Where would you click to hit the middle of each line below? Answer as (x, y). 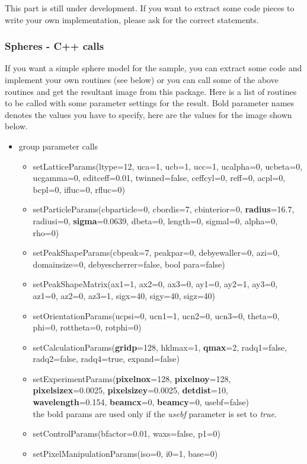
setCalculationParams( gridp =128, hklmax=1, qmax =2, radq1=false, (160, 347)
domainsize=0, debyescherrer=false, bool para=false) (129, 264)
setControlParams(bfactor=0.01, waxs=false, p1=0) (127, 433)
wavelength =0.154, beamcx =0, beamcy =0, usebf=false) (141, 402)
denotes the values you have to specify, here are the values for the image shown (148, 114)
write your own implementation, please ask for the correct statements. (132, 19)
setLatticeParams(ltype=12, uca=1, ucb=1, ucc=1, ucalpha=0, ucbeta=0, (168, 166)
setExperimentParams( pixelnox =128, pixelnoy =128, (132, 378)
